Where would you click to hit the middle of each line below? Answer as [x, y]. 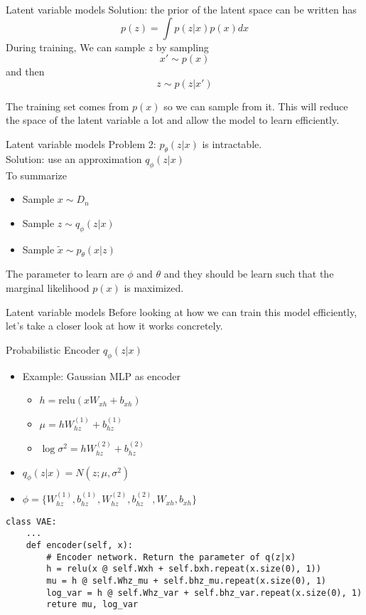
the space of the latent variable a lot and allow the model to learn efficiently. [173, 120]
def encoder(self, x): [79, 545]
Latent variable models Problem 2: [81, 143]
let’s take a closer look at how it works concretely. [114, 326]
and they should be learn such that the [249, 274]
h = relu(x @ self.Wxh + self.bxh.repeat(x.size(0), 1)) [184, 569]
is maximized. [154, 287]
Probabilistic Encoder [53, 349]
